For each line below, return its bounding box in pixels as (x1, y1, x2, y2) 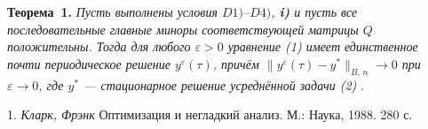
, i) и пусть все (271, 3, 358, 20)
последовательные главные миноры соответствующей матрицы (7, 19, 359, 38)
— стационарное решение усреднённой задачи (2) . (83, 75, 364, 94)
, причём (212, 54, 259, 72)
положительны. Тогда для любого (7, 37, 191, 56)
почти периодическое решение (7, 54, 170, 72)
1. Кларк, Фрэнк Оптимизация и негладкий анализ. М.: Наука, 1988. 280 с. (7, 105, 413, 124)
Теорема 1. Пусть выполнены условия (7, 3, 218, 20)
